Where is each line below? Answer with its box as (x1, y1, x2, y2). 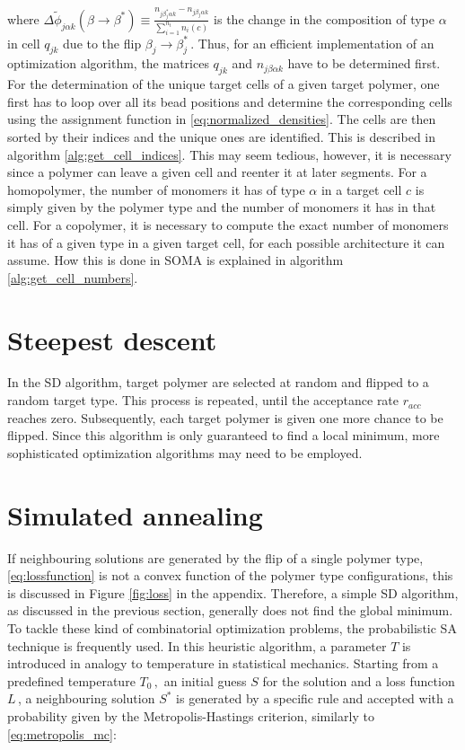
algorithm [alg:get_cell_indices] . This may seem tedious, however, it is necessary (7, 145, 452, 163)
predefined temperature (7, 671, 136, 690)
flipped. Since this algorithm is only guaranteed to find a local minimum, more (7, 426, 440, 445)
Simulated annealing (7, 496, 263, 533)
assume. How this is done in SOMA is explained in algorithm (7, 251, 344, 269)
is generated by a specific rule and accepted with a (176, 689, 454, 708)
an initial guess (163, 671, 247, 690)
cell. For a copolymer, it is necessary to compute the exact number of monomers (7, 215, 449, 234)
